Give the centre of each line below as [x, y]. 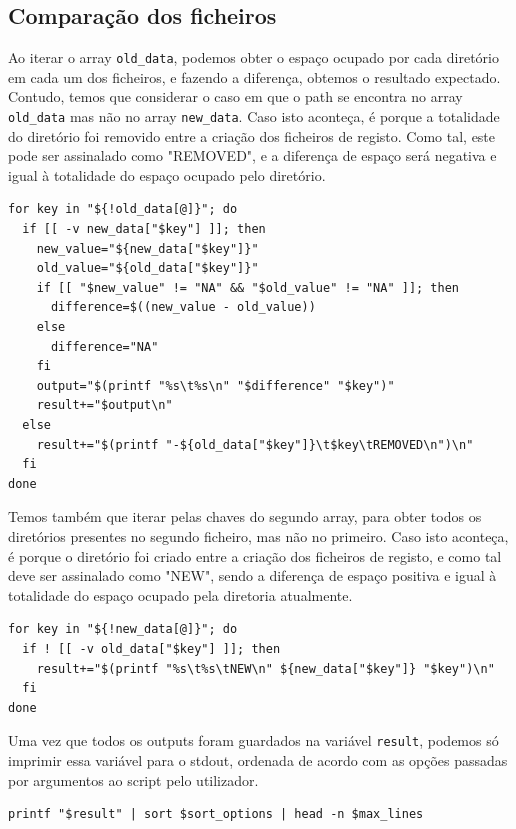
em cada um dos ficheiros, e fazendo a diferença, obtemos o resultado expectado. [254, 76]
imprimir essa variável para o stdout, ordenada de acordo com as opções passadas [258, 759]
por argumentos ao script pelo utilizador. [133, 779]
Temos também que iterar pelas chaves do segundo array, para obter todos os [245, 516]
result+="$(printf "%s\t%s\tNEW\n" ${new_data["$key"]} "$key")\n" [265, 668]
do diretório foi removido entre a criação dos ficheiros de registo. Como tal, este [252, 135]
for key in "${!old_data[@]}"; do [123, 209]
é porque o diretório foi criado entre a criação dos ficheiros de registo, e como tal [255, 555]
